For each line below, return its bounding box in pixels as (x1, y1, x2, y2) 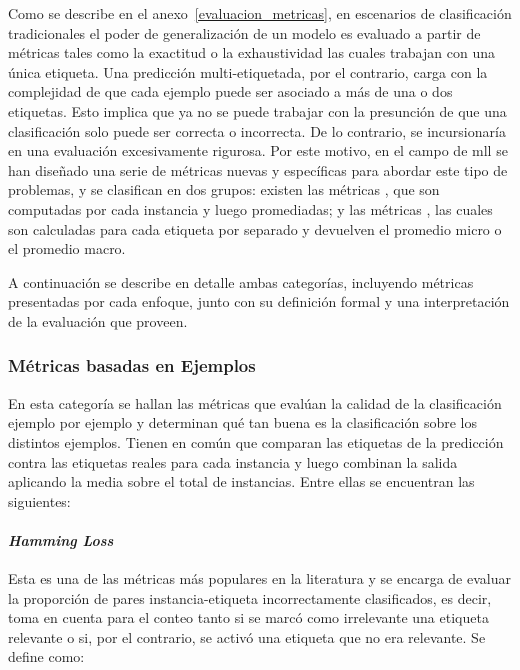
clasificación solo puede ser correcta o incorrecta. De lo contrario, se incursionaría (8, 120, 506, 141)
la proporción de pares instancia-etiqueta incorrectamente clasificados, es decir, (8, 587, 492, 608)
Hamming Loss (8, 529, 114, 550)
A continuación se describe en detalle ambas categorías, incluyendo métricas (8, 271, 474, 292)
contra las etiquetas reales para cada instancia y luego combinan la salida (8, 451, 458, 472)
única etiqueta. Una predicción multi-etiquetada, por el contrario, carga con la (8, 61, 488, 82)
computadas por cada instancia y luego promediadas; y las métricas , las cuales (8, 198, 493, 219)
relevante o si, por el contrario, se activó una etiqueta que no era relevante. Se (8, 626, 486, 647)
